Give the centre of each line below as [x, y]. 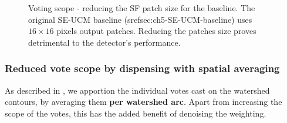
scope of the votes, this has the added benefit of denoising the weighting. [136, 113]
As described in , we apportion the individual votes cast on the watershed [137, 90]
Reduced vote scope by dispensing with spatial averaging [142, 68]
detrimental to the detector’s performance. [104, 42]
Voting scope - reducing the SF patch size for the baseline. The [142, 8]
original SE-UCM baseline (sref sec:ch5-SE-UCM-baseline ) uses [140, 19]
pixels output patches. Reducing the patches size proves [156, 31]
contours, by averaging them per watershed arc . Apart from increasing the [143, 102]
